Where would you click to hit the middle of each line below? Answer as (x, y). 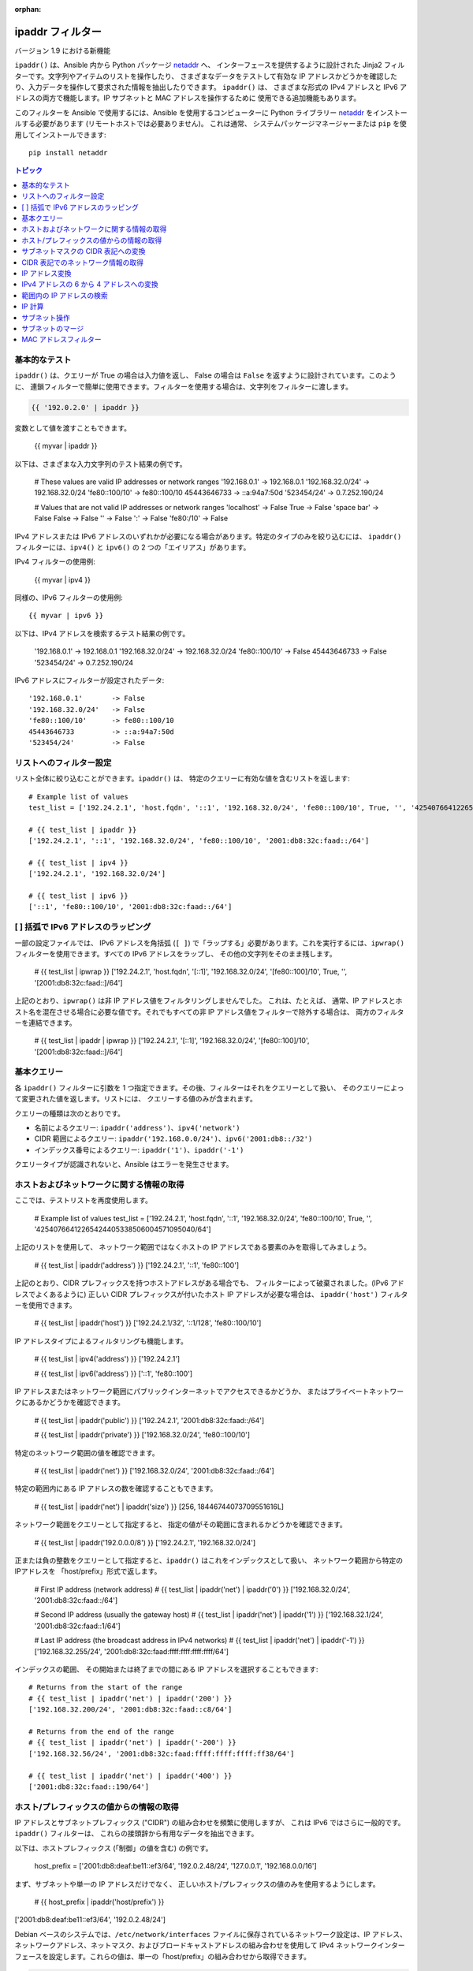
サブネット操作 (46, 317)
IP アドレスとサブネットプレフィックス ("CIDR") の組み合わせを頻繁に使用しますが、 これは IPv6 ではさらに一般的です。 (210, 1823)
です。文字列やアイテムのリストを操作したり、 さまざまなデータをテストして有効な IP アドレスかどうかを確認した (212, 76)
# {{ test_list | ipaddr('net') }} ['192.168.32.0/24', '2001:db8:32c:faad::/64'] (155, 1470)
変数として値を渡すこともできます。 (73, 428)
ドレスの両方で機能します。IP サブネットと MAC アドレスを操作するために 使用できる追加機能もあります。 (188, 98)
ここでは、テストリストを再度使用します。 (84, 1200)
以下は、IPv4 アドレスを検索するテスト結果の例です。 (102, 633)
